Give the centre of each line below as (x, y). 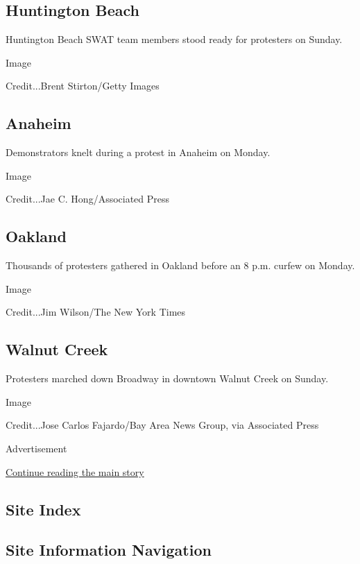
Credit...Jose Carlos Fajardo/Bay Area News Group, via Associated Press (162, 425)
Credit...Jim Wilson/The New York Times (96, 312)
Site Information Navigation (109, 550)
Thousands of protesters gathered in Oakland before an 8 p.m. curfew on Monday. (180, 265)
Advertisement (36, 448)
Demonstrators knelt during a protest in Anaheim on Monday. (138, 152)
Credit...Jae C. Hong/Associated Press (88, 199)
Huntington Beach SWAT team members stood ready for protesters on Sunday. (174, 39)
